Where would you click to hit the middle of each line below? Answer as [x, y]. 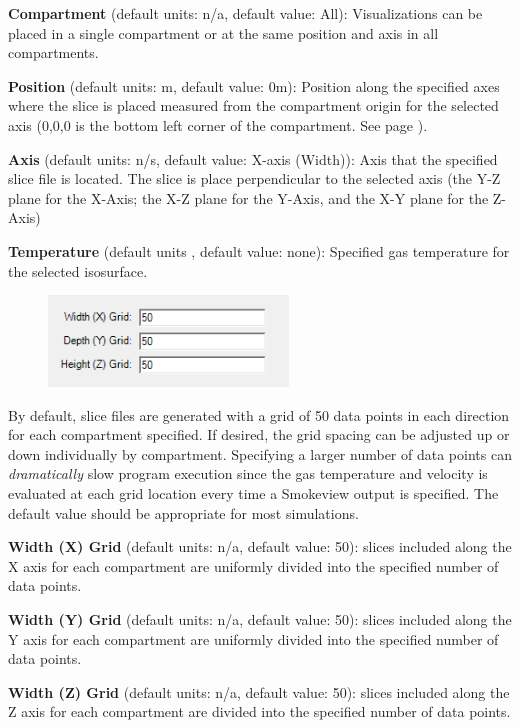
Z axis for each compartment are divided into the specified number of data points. [259, 711]
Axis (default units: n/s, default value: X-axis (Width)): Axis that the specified [253, 158]
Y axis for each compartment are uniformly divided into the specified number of [253, 638]
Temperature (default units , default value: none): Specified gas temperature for [259, 250]
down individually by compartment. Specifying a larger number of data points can [260, 453]
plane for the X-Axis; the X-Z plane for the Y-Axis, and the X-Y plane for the [248, 197]
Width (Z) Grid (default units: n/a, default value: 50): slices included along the [259, 691]
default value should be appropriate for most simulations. [183, 512]
